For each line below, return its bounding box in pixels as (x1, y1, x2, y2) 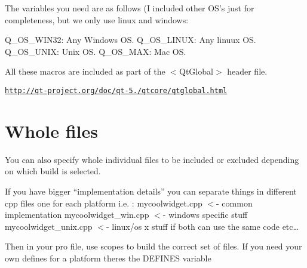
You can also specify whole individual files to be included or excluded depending (5, 153, 299, 165)
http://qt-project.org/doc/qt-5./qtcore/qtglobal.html (5, 86, 228, 95)
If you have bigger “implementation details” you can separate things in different (5, 184, 297, 197)
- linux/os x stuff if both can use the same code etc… (106, 220, 299, 232)
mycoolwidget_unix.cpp (5, 220, 93, 232)
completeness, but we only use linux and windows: (5, 13, 189, 26)
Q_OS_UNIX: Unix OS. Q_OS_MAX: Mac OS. (5, 45, 186, 57)
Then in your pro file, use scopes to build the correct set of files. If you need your (5, 240, 302, 252)
